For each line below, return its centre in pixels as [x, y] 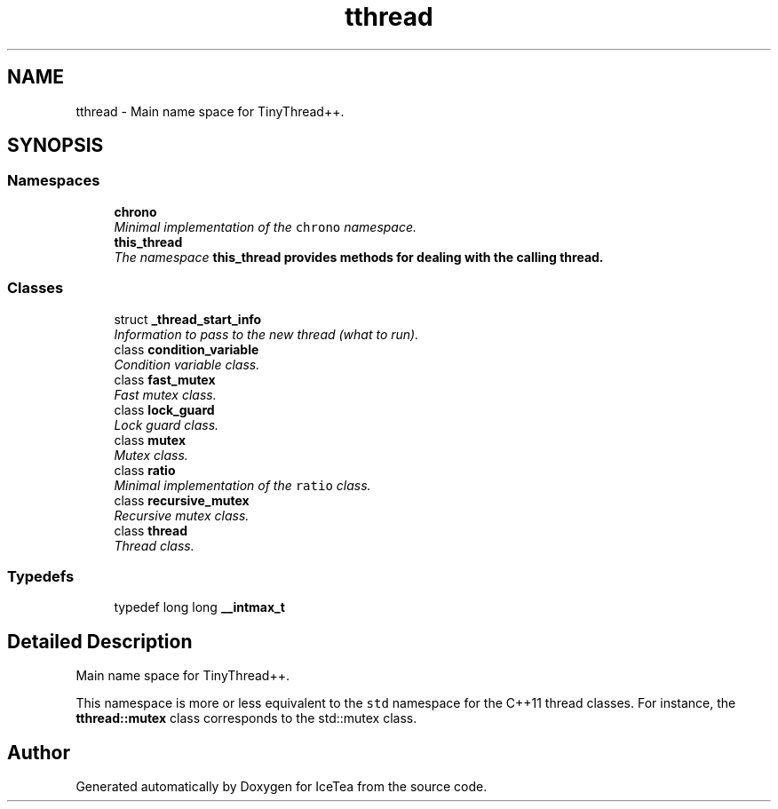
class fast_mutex [165, 379]
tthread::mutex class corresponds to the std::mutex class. [246, 718]
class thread [151, 530]
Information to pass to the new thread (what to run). [266, 334]
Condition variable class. [187, 364]
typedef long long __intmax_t [199, 607]
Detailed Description [100, 641]
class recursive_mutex [182, 500]
